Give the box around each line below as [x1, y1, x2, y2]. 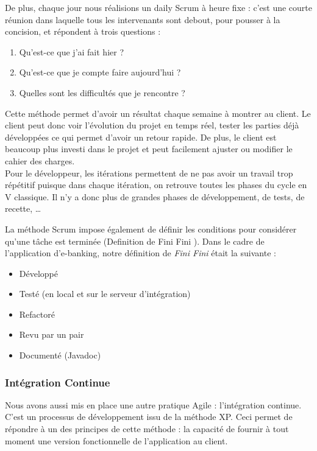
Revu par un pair [19, 328, 84, 341]
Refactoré [19, 307, 55, 320]
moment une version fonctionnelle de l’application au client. [5, 434, 228, 447]
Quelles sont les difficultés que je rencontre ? [19, 86, 185, 99]
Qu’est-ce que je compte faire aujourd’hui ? [19, 66, 181, 79]
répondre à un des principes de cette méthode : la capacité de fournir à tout [5, 422, 289, 435]
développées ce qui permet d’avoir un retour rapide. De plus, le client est [5, 130, 277, 143]
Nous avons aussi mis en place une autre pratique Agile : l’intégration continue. [5, 398, 302, 411]
